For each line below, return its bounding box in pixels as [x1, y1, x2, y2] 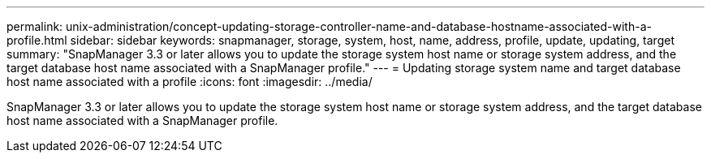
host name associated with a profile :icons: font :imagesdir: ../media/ [6, 75, 373, 88]
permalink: [6, 19, 63, 33]
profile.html [6, 33, 67, 47]
